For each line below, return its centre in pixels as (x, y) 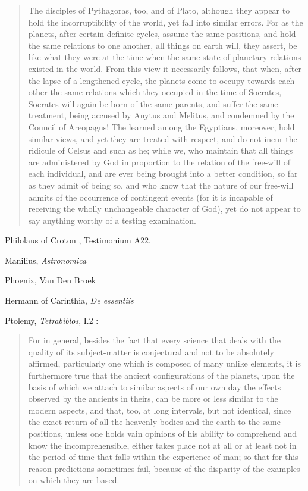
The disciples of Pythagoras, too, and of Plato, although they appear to (159, 10)
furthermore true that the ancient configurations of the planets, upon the (161, 375)
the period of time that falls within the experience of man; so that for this (163, 457)
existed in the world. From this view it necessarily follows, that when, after (165, 68)
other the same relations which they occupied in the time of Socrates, (155, 92)
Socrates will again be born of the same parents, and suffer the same (153, 103)
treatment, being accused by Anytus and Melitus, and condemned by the (161, 115)
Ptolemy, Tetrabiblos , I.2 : (52, 320)
